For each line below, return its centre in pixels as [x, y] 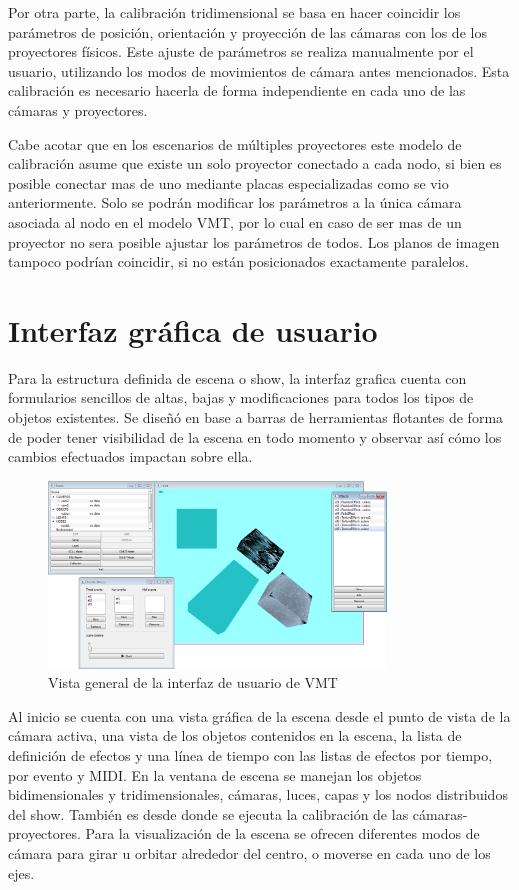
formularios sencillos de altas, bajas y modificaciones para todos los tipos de [241, 397]
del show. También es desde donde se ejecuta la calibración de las [208, 813]
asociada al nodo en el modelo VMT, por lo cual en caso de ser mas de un [235, 221]
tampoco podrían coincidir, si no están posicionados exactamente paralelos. [238, 261]
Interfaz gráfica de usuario [193, 329]
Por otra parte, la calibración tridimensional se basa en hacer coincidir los [234, 12]
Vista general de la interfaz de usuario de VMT [193, 682]
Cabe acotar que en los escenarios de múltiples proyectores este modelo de [235, 143]
